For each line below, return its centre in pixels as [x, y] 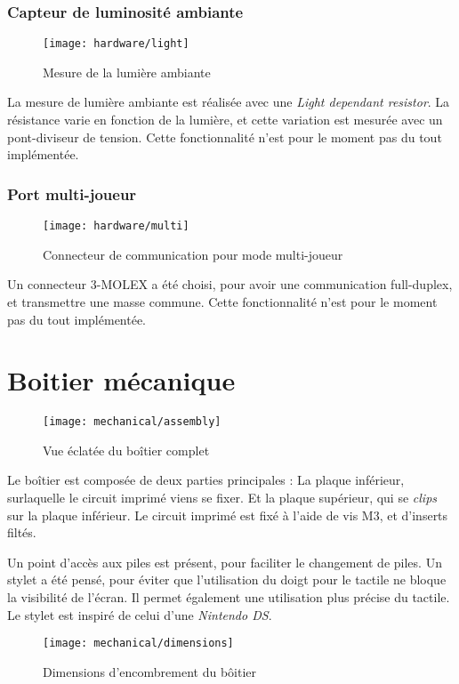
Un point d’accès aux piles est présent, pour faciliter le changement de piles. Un [225, 562]
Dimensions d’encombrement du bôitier [149, 671]
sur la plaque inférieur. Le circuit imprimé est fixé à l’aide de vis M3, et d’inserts [228, 515]
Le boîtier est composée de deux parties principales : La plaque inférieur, [206, 480]
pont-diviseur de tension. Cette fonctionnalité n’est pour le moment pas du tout [225, 137]
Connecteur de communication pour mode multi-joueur [193, 254]
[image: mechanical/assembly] [132, 422]
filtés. [22, 532]
